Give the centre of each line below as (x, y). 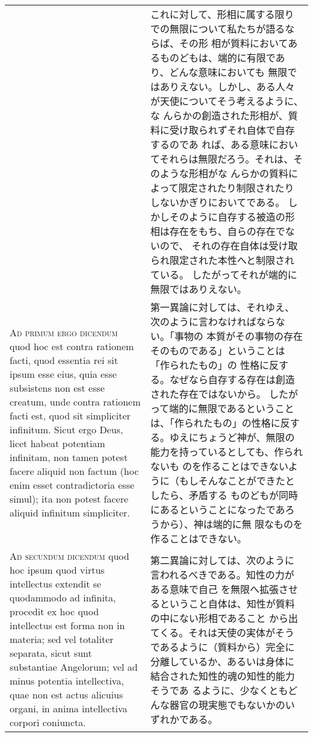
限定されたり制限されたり (236, 188)
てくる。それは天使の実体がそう (222, 632)
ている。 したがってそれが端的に (224, 274)
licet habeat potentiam (57, 443)
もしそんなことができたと (237, 481)
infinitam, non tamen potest (69, 457)
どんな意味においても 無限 (228, 72)
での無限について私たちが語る (218, 29)
